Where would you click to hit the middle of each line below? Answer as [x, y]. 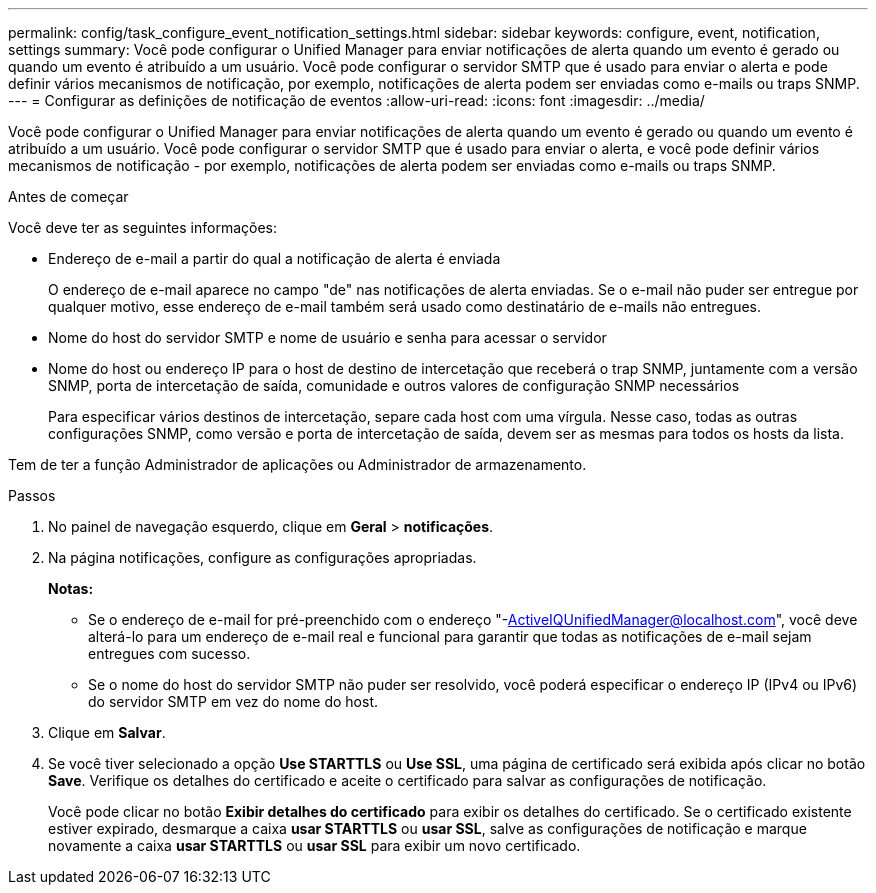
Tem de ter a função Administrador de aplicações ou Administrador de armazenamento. [297, 464]
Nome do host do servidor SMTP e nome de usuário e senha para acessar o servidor [327, 337]
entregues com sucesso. [169, 653]
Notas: [71, 588]
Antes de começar [68, 196]
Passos [32, 495]
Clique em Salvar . [107, 732]
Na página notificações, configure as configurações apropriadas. [262, 557]
